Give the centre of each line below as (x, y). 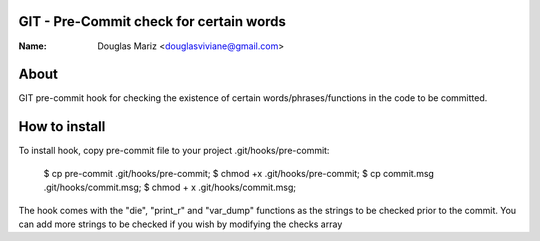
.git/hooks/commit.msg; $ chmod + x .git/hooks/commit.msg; (170, 187)
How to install (62, 126)
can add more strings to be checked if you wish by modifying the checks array (180, 224)
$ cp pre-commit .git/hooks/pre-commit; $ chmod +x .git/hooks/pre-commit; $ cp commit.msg (239, 173)
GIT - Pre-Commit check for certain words (152, 21)
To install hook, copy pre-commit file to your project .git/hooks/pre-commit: (174, 151)
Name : (32, 46)
